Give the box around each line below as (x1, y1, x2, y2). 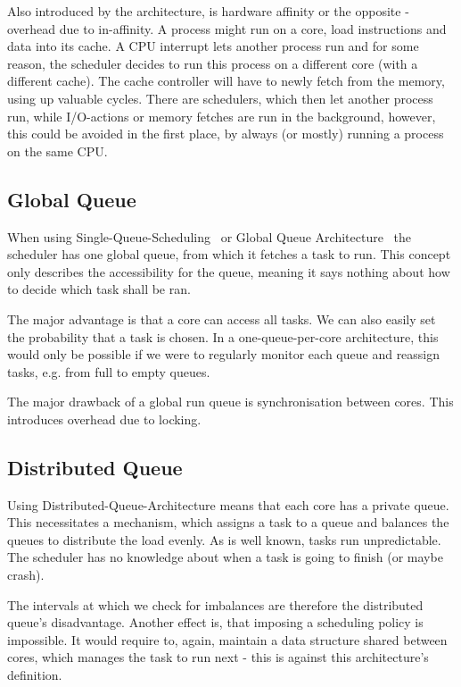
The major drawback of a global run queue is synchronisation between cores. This (7, 392, 454, 411)
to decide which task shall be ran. (7, 280, 191, 298)
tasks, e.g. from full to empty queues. (7, 362, 210, 381)
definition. (7, 666, 62, 684)
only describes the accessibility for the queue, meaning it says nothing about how (7, 262, 450, 281)
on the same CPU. (7, 141, 108, 160)
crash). (7, 566, 45, 584)
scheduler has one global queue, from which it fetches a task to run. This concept (7, 245, 451, 264)
